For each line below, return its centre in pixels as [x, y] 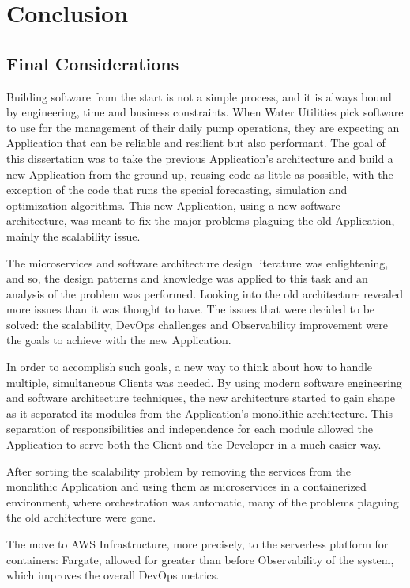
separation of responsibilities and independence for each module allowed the [190, 429]
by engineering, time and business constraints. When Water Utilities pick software [205, 112]
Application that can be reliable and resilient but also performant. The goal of [196, 143]
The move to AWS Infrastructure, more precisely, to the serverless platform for [197, 544]
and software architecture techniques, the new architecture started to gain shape [201, 398]
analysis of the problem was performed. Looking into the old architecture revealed [205, 293]
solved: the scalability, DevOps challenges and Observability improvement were [197, 324]
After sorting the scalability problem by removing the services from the [179, 470]
